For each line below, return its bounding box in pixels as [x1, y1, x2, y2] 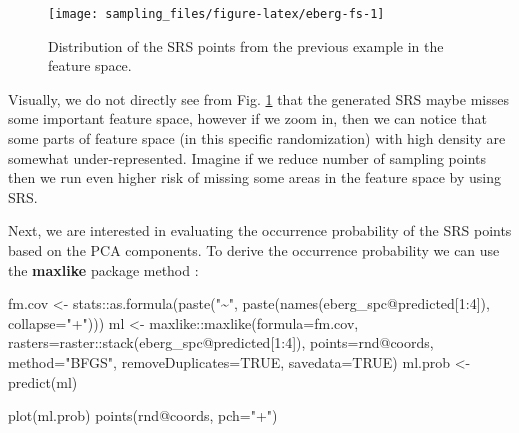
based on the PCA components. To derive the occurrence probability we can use [8, 240, 500, 260]
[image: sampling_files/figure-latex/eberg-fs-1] [48, 7, 385, 21]
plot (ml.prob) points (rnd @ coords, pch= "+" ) [8, 405, 278, 426]
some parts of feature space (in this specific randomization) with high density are [8, 128, 506, 149]
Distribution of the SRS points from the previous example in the [48, 35, 444, 56]
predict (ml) [8, 371, 78, 392]
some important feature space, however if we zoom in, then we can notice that [8, 108, 487, 129]
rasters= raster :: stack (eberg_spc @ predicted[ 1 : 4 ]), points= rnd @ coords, [8, 332, 434, 353]
